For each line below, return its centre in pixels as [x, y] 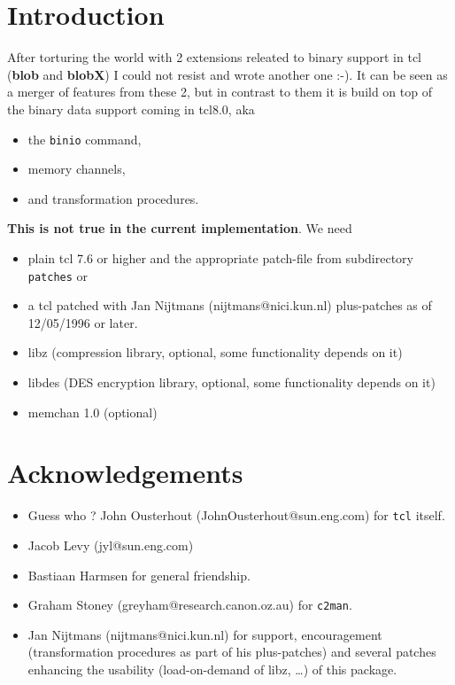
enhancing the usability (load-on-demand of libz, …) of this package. [212, 669]
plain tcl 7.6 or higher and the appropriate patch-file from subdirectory [220, 257]
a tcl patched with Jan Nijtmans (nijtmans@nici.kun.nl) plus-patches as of [230, 305]
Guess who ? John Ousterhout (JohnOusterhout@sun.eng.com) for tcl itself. [236, 515]
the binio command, [85, 139]
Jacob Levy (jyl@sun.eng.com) [111, 545]
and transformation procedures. [113, 198]
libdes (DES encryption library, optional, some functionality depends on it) [231, 381]
